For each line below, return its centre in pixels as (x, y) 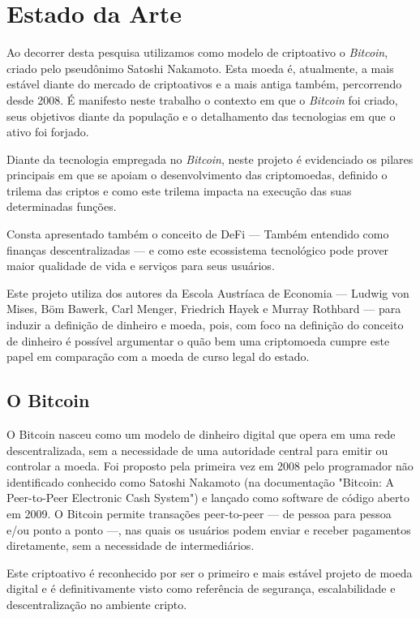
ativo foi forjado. (48, 132)
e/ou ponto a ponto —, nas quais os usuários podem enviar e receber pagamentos (209, 529)
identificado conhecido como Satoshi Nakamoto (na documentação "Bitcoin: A (201, 481)
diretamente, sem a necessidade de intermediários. (131, 545)
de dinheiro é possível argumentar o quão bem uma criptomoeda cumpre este (198, 340)
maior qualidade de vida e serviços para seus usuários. (141, 266)
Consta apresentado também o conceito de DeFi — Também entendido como (198, 234)
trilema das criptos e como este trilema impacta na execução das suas (179, 190)
